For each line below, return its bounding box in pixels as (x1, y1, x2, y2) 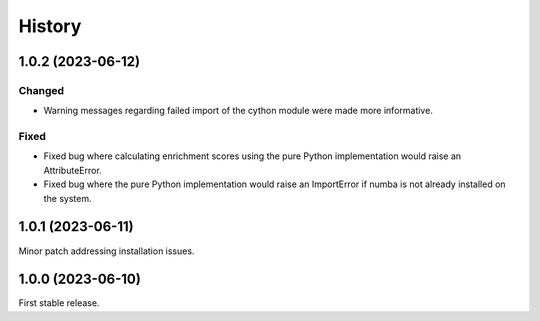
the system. (43, 192, 92, 204)
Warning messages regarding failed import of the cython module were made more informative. (43, 105, 434, 117)
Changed (18, 83, 65, 97)
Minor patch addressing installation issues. (18, 245, 195, 257)
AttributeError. (43, 164, 102, 176)
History (18, 15, 82, 37)
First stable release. (18, 297, 100, 309)
